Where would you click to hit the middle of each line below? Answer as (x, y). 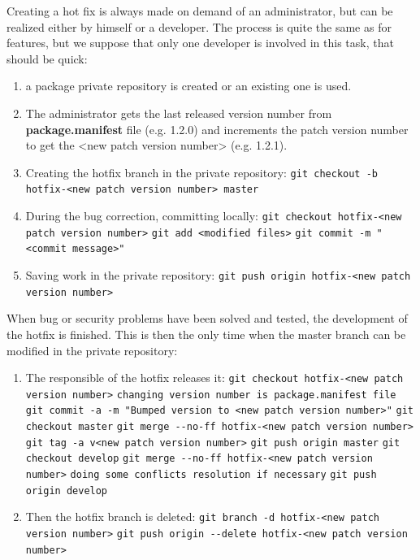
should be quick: (47, 58)
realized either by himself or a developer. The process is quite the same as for (199, 26)
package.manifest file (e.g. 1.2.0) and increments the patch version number (217, 129)
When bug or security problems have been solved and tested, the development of (207, 318)
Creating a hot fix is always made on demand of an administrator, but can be (200, 11)
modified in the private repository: (92, 350)
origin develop (67, 491)
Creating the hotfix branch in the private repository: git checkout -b (201, 172)
